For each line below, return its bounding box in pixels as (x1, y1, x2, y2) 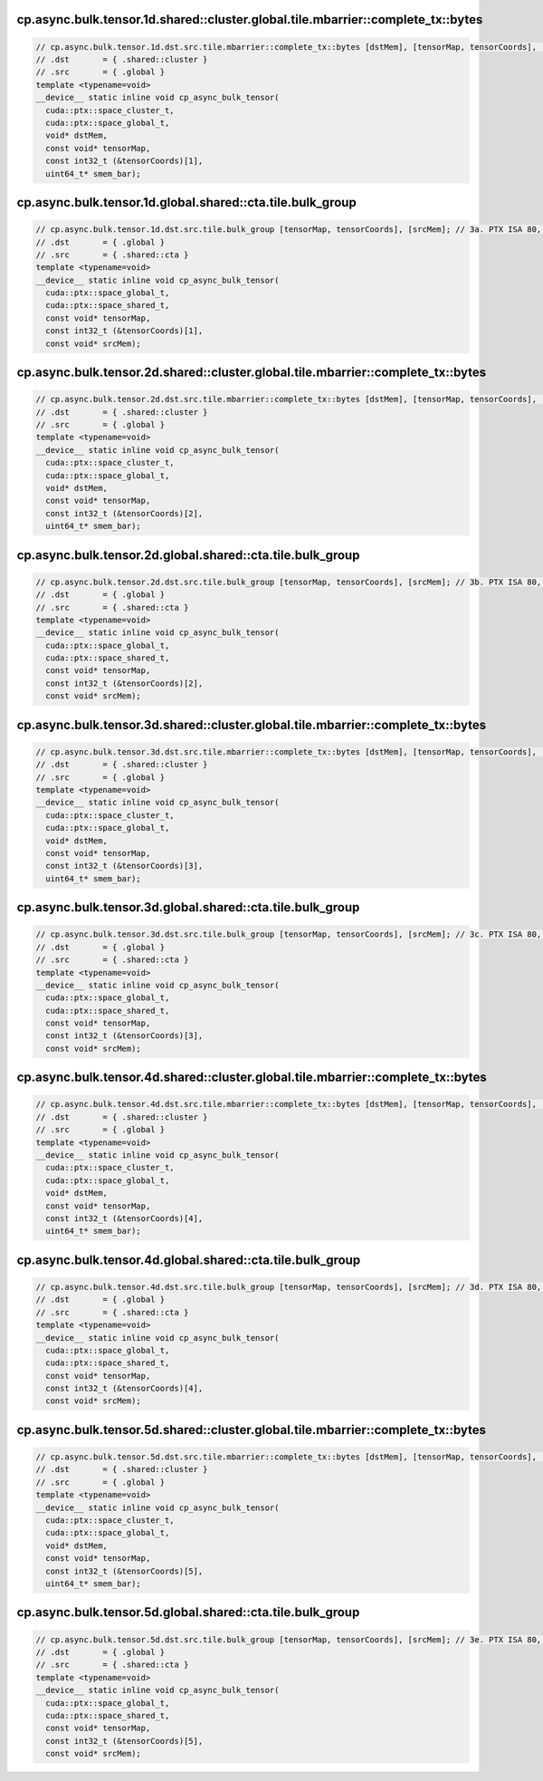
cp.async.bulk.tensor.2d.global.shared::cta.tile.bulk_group (16, 547, 360, 563)
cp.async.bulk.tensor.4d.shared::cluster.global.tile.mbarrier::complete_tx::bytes (16, 1070, 488, 1085)
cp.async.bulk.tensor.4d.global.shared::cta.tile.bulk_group (16, 1252, 361, 1267)
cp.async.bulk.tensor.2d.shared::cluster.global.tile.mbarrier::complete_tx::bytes (16, 365, 487, 380)
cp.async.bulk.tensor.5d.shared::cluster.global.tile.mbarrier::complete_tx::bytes (16, 1422, 487, 1438)
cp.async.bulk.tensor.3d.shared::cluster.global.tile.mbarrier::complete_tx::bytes (16, 717, 487, 733)
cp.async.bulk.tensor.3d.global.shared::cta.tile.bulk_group (16, 900, 360, 915)
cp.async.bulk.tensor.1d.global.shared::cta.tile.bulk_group (16, 195, 357, 210)
